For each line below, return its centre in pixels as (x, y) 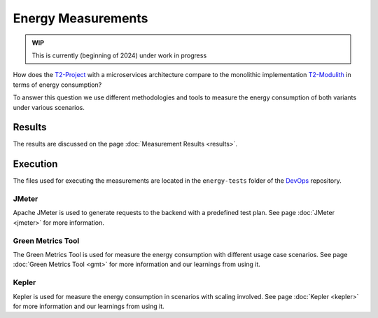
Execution (35, 164)
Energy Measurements (80, 18)
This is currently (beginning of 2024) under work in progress (119, 55)
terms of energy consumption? (57, 85)
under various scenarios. (49, 107)
